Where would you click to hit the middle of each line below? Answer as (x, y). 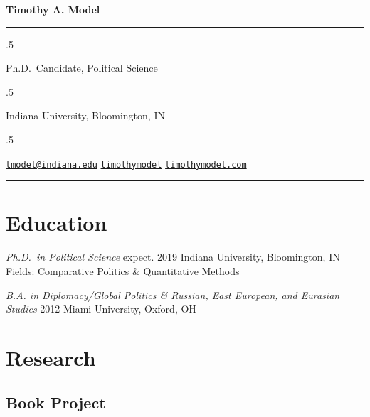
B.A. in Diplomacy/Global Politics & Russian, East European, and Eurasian (173, 294)
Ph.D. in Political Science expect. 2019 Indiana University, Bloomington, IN (173, 257)
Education (57, 223)
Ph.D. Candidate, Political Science (82, 68)
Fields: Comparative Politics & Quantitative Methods (123, 270)
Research (51, 357)
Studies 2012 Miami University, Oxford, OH (101, 309)
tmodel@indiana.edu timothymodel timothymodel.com (126, 164)
